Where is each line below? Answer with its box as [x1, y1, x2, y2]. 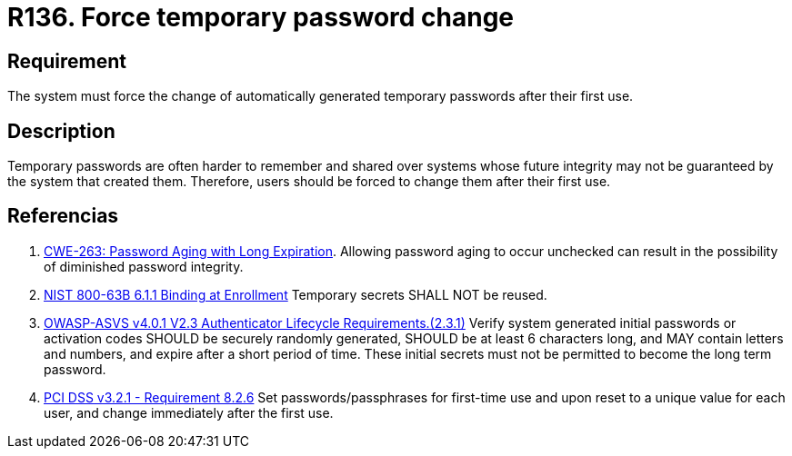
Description [7, 119, 115, 143]
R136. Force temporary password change [7, 2, 515, 33]
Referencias [7, 204, 119, 228]
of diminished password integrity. [44, 258, 244, 274]
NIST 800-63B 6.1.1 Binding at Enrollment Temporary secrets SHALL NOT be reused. [44, 286, 547, 302]
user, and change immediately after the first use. [44, 404, 334, 421]
